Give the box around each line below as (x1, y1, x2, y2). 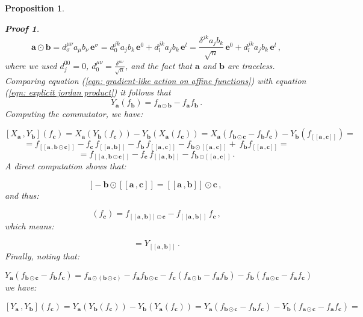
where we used (5, 59, 57, 71)
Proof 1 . (5, 22, 39, 34)
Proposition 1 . (5, 2, 64, 14)
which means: (5, 219, 54, 232)
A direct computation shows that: (5, 160, 126, 172)
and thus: (5, 189, 39, 201)
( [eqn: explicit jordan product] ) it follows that (5, 86, 171, 98)
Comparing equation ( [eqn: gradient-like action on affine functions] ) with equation (5, 74, 306, 86)
